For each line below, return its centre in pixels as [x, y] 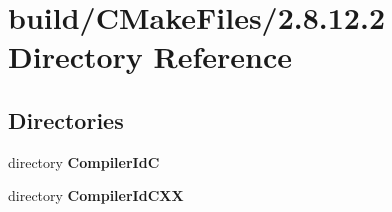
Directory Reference [150, 56]
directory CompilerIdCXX [96, 195]
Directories [66, 119]
